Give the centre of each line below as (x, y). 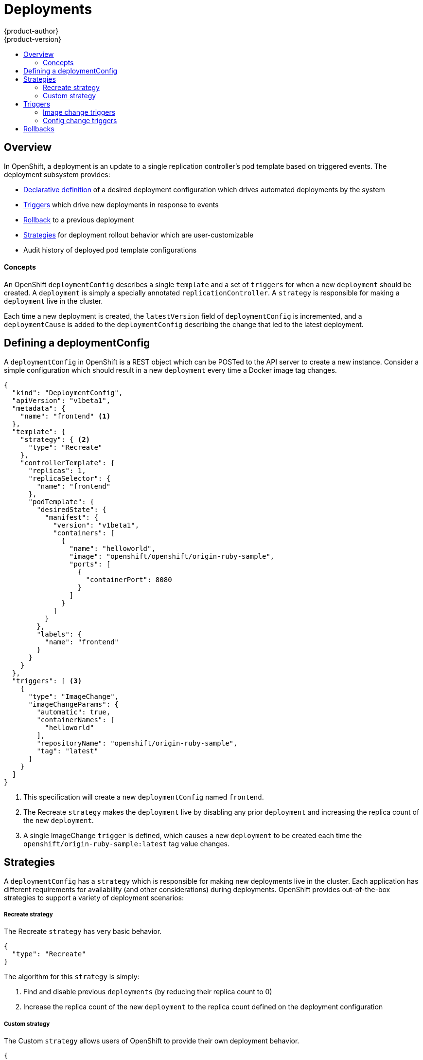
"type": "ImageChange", (74, 696)
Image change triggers (79, 112)
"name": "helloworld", (112, 548)
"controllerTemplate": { (67, 463)
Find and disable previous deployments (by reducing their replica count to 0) (148, 992)
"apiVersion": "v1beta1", (61, 400)
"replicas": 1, (57, 470)
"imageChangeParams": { (74, 704)
